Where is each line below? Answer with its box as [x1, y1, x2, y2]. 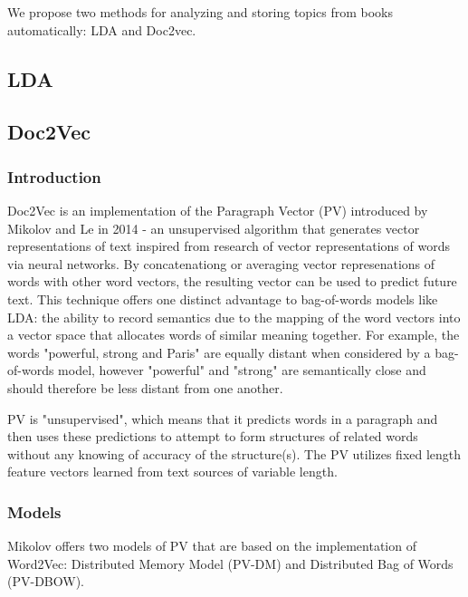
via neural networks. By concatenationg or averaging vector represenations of [7, 254, 435, 273]
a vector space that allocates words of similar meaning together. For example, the [7, 325, 460, 344]
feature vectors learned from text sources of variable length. [7, 462, 338, 481]
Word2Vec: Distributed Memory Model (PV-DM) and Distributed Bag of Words [7, 554, 454, 573]
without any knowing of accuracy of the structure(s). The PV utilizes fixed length [7, 444, 462, 463]
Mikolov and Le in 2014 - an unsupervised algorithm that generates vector [7, 218, 420, 237]
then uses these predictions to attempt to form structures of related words [7, 427, 418, 446]
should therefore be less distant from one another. [7, 378, 283, 397]
